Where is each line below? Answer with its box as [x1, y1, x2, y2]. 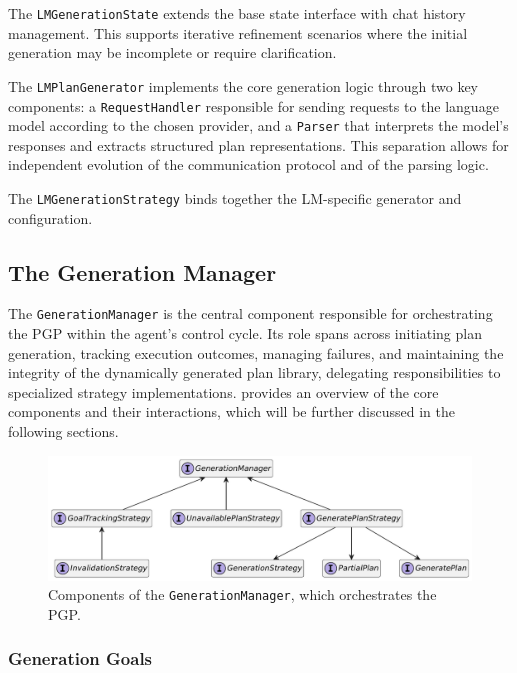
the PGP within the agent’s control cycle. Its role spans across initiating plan [8, 323, 482, 344]
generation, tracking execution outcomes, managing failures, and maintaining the [8, 342, 504, 363]
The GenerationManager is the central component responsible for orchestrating [8, 303, 493, 324]
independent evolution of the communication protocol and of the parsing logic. [8, 154, 489, 175]
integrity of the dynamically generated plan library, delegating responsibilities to [8, 362, 501, 383]
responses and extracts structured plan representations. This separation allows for [8, 134, 509, 155]
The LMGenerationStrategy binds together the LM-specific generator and [8, 188, 462, 208]
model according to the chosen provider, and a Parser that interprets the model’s [8, 115, 509, 136]
